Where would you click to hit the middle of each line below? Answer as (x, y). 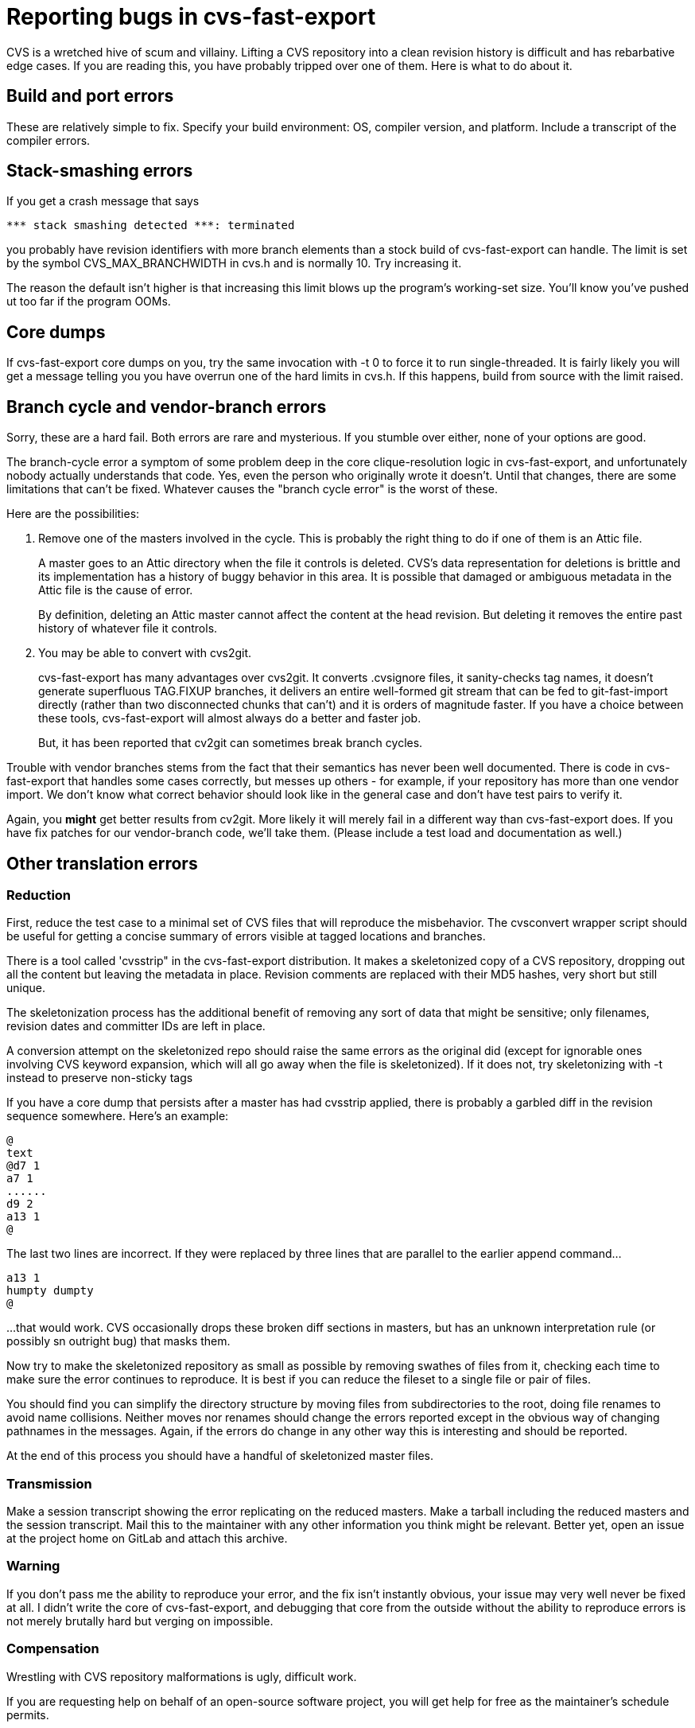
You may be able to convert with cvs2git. (145, 653)
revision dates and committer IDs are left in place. (136, 1026)
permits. (28, 1714)
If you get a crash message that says (103, 201)
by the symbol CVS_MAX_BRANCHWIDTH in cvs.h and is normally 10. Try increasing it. (234, 263)
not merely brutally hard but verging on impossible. (140, 1621)
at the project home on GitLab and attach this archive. (147, 1539)
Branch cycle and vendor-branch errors (167, 407)
